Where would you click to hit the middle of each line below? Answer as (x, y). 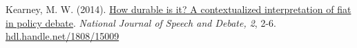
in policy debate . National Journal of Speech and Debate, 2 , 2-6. (141, 22)
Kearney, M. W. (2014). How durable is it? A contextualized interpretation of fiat (178, 9)
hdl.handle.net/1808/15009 (62, 36)
